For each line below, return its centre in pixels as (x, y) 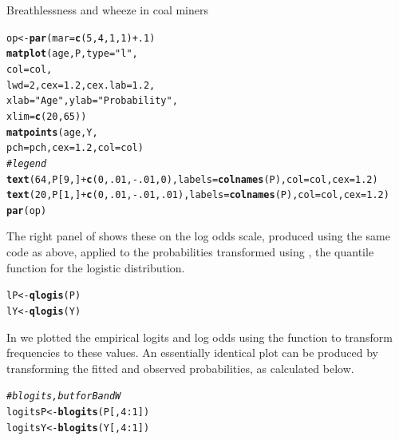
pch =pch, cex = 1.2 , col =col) (75, 148)
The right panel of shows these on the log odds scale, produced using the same (198, 236)
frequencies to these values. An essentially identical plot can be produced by (192, 353)
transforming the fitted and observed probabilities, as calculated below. (180, 368)
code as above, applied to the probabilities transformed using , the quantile (190, 252)
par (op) (27, 210)
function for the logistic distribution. (96, 267)
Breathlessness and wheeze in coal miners (107, 10)
